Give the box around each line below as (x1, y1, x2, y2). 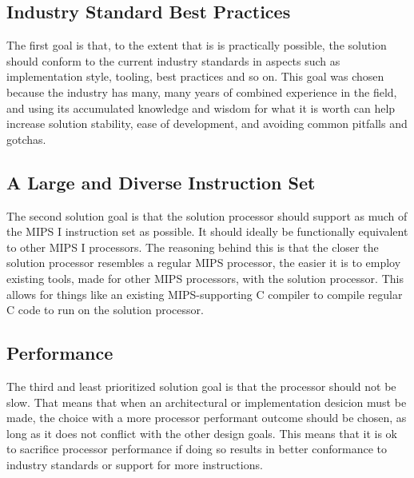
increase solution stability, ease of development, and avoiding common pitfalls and (6, 115, 408, 132)
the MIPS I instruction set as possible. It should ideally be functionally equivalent (6, 223, 408, 240)
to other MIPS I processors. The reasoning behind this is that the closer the (6, 238, 379, 255)
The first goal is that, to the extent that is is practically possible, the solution (6, 37, 387, 54)
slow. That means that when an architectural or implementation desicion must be (6, 393, 407, 410)
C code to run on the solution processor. (6, 301, 204, 318)
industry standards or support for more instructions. (6, 456, 263, 472)
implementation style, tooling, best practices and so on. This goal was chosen (6, 68, 384, 85)
